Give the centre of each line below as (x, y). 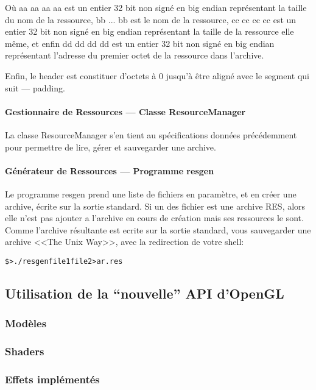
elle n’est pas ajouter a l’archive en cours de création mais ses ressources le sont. (154, 218)
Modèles (26, 323)
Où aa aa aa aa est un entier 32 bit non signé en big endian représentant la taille (156, 7)
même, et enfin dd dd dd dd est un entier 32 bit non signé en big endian (140, 43)
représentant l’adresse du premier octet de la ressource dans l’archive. (135, 55)
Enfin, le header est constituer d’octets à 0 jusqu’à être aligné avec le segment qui (157, 75)
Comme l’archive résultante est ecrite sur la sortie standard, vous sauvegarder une (158, 229)
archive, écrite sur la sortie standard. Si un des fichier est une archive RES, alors (155, 206)
